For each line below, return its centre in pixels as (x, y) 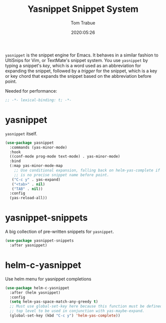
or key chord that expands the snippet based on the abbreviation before (78, 76)
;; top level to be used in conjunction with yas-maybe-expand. (77, 311)
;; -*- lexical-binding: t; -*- (38, 100)
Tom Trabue (83, 23)
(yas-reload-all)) (29, 198)
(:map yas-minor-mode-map (36, 166)
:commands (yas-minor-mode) (39, 147)
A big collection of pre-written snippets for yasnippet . (60, 232)
